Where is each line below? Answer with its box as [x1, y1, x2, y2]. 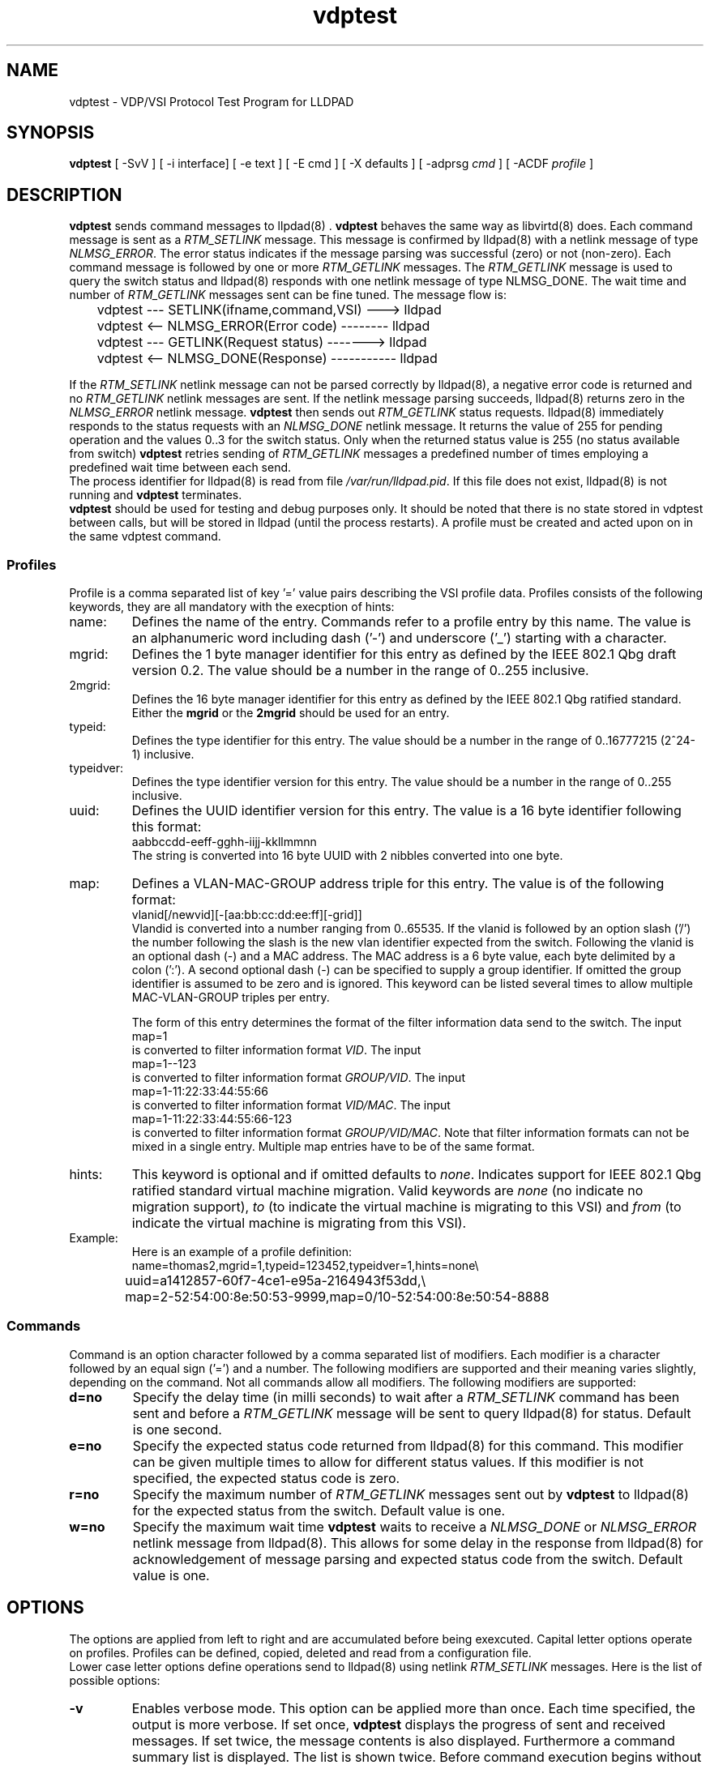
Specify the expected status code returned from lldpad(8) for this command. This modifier [132, 1437, 684, 1454]
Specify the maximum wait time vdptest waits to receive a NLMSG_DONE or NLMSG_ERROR [132, 1518, 696, 1535]
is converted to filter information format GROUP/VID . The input [131, 1071, 465, 1085]
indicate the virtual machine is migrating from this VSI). [131, 1215, 467, 1232]
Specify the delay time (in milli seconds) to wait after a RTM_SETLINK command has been [132, 1388, 680, 1405]
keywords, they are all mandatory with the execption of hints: [69, 600, 395, 614]
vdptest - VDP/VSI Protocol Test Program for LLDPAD [69, 94, 354, 109]
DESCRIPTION [6, 184, 122, 205]
